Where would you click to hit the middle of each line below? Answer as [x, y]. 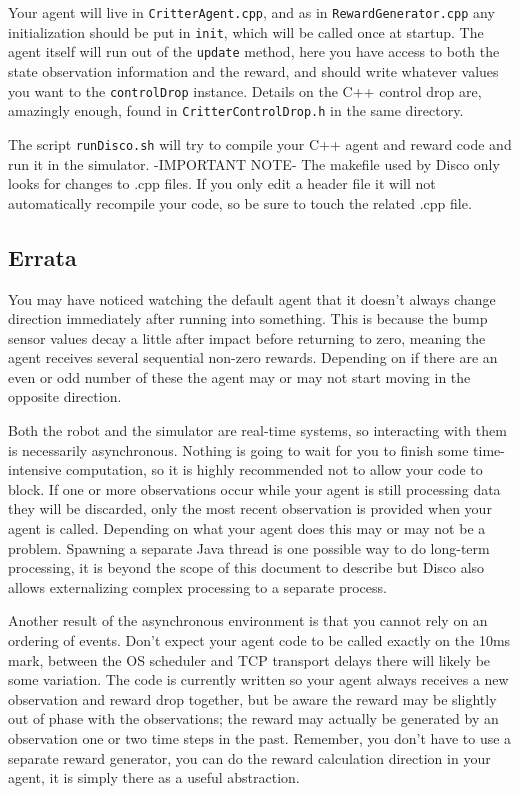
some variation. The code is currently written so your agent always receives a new [258, 679]
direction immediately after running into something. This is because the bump [248, 318]
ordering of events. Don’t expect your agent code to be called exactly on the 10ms [259, 640]
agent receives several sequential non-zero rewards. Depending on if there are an [253, 357]
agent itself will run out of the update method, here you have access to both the [254, 51]
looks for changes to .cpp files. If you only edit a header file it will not [222, 183]
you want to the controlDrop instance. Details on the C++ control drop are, [245, 90]
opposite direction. [65, 396]
